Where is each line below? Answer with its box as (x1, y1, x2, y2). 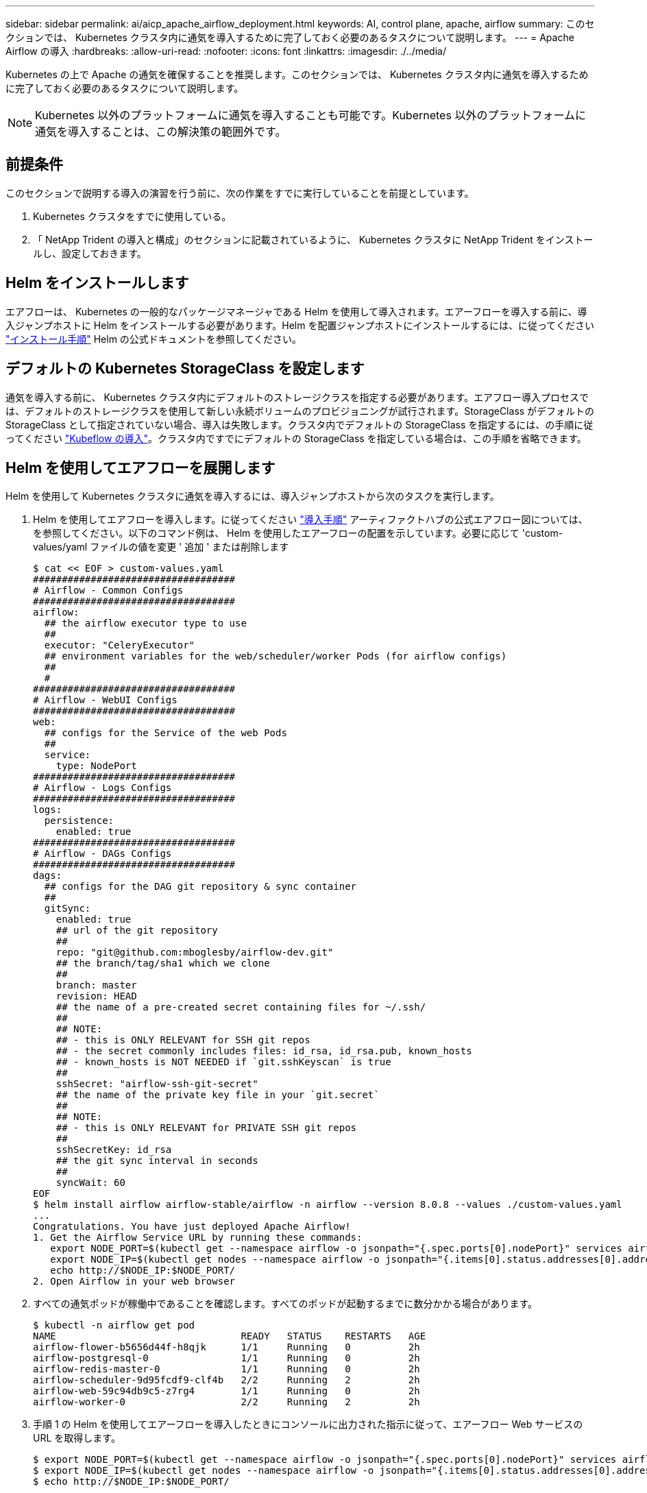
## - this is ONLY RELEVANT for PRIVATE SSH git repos (56, 1122, 357, 1134)
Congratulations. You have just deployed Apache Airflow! (33, 1221, 351, 1233)
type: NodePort (56, 760, 137, 772)
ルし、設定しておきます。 (33, 247, 147, 259)
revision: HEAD (56, 991, 137, 1002)
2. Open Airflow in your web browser (33, 1276, 236, 1287)
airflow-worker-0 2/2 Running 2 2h (33, 1396, 420, 1408)
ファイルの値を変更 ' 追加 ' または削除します (90, 541, 289, 553)
